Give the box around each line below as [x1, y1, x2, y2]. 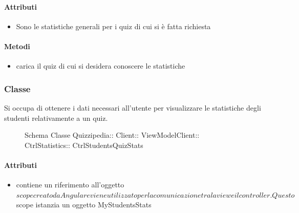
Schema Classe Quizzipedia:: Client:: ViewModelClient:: [25, 130, 200, 140]
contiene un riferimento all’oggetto [16, 179, 124, 190]
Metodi [4, 40, 30, 51]
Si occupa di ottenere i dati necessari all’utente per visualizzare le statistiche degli [4, 102, 261, 113]
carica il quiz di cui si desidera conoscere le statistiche [16, 60, 185, 71]
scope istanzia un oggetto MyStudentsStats [16, 199, 152, 210]
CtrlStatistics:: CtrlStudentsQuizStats [25, 139, 143, 150]
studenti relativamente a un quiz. [4, 112, 108, 123]
